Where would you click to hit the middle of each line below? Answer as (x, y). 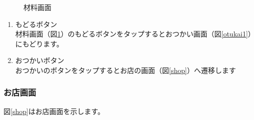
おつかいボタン (40, 60)
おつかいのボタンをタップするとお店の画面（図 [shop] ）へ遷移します (126, 70)
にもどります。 (39, 43)
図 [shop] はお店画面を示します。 (54, 111)
